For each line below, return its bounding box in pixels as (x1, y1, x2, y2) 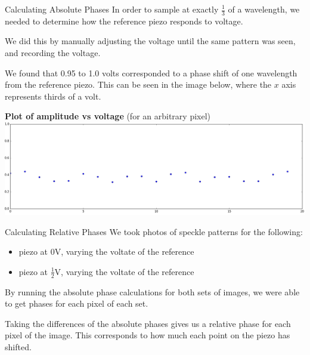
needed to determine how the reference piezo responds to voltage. (5, 14, 243, 27)
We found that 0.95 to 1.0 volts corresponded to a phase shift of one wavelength (5, 66, 297, 79)
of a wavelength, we (228, 3, 300, 15)
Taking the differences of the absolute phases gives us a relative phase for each (5, 317, 291, 329)
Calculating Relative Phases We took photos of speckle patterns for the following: (5, 225, 303, 237)
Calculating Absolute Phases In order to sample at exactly (5, 3, 219, 15)
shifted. (5, 341, 32, 353)
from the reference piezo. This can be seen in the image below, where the (5, 78, 272, 91)
